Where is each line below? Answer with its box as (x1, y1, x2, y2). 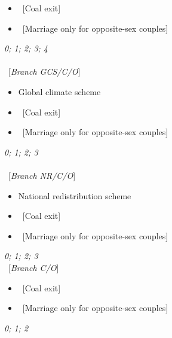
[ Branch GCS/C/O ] (8, 65, 81, 78)
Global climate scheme (18, 85, 101, 98)
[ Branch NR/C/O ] (8, 169, 76, 181)
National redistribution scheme (18, 189, 131, 202)
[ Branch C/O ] (8, 261, 59, 273)
